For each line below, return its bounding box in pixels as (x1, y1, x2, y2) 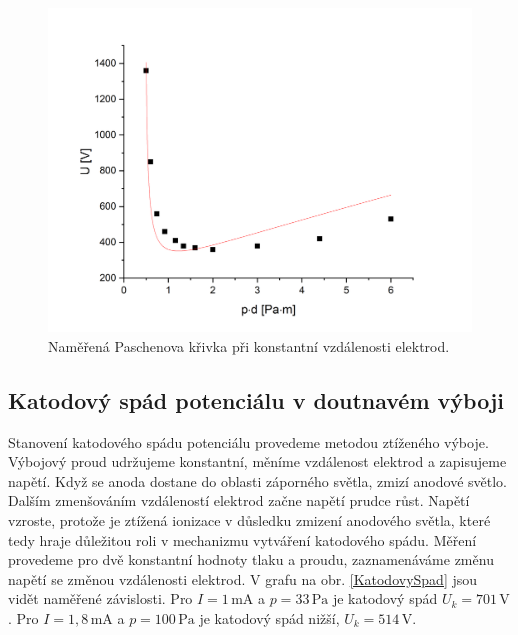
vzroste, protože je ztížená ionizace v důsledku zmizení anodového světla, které (8, 509, 491, 530)
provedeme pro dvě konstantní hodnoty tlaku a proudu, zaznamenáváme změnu (8, 549, 494, 570)
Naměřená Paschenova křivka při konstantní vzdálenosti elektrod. (48, 335, 450, 356)
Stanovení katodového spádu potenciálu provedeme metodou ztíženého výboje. (8, 431, 489, 452)
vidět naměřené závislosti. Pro (8, 588, 193, 609)
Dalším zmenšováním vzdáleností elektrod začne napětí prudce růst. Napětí (8, 490, 470, 511)
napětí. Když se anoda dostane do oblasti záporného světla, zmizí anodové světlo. (8, 470, 507, 491)
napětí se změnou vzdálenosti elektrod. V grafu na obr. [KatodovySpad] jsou (8, 568, 478, 589)
